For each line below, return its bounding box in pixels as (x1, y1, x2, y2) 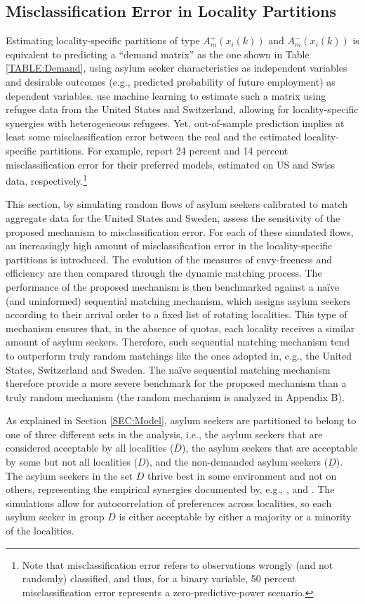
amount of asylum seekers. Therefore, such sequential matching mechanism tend (6, 334, 350, 349)
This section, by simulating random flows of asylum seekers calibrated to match (6, 197, 348, 211)
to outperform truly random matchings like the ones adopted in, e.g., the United (6, 348, 352, 362)
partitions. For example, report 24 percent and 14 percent (39, 143, 288, 157)
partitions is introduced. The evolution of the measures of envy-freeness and (6, 251, 332, 266)
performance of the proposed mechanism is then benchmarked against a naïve (6, 279, 340, 294)
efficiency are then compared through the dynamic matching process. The (6, 265, 322, 280)
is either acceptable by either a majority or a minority (119, 509, 352, 524)
